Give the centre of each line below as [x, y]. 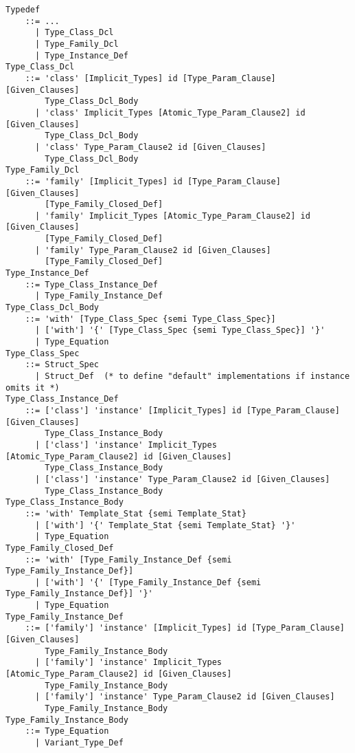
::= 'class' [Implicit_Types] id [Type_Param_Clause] [150, 78]
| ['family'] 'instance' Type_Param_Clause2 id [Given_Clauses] [185, 697]
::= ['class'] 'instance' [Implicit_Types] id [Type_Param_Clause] [182, 410]
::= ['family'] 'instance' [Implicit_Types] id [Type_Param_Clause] [185, 628]
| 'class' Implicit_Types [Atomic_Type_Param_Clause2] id [170, 112]
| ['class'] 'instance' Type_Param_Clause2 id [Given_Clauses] [182, 479]
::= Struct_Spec [62, 365]
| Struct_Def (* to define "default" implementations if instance [192, 376]
